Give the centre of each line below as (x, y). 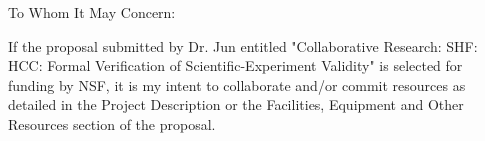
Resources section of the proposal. (112, 123)
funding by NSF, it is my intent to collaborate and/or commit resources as (237, 84)
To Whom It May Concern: (92, 12)
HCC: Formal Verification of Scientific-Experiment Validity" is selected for (235, 65)
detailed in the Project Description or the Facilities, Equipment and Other (236, 104)
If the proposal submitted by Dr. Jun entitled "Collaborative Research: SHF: (243, 45)
